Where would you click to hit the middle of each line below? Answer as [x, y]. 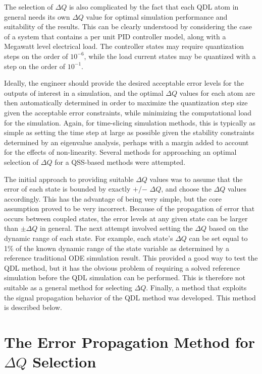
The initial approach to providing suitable [69, 179]
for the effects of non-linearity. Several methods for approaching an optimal [120, 152]
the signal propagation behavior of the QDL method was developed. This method [130, 297]
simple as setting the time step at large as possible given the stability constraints [129, 132]
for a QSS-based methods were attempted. [120, 162]
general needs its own [37, 16]
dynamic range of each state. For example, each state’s [89, 238]
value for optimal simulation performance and [157, 16]
